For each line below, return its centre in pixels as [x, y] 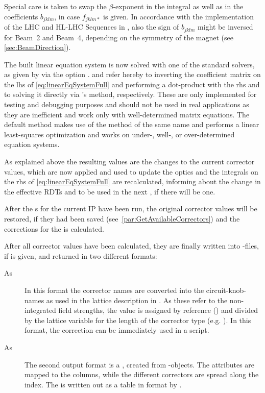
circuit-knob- [226, 290]
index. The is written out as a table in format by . [103, 384]
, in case [67, 16]
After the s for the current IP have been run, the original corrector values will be [131, 208]
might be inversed [225, 27]
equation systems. [32, 144]
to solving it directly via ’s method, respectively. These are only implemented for [130, 94]
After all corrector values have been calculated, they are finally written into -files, [131, 246]
